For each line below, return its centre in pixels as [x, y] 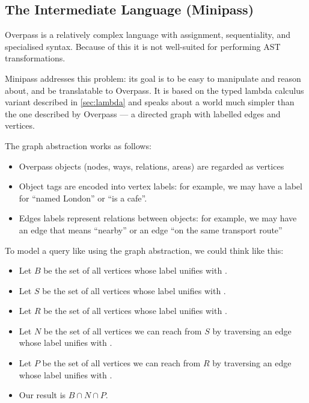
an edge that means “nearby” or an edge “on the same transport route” [151, 229]
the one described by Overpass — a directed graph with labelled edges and [143, 113]
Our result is [42, 395]
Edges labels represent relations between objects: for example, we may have [158, 218]
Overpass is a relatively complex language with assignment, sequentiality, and [148, 35]
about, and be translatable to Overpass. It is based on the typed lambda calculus [154, 90]
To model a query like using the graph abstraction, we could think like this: [144, 250]
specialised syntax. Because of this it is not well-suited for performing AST [143, 46]
